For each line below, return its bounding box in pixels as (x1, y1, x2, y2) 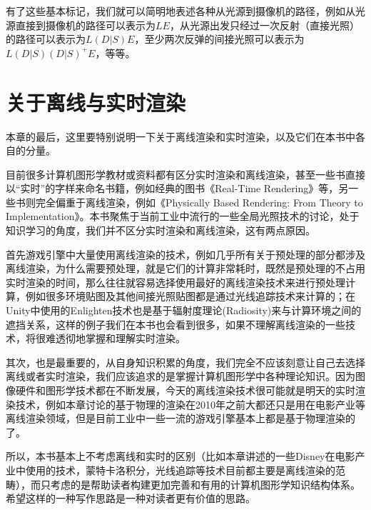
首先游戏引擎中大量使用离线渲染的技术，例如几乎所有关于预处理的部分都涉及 (6, 246, 365, 261)
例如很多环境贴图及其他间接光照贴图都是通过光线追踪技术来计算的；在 (25, 289, 355, 304)
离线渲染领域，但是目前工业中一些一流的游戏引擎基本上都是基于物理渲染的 (6, 411, 355, 426)
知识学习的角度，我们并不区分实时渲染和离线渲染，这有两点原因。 (6, 223, 315, 238)
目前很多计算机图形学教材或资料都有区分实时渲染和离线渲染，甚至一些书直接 (6, 166, 365, 181)
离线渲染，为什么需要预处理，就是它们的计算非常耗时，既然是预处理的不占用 (6, 261, 365, 276)
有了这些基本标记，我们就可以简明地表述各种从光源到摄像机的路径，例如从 (6, 4, 355, 18)
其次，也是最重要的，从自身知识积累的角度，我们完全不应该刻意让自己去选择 (6, 354, 365, 369)
